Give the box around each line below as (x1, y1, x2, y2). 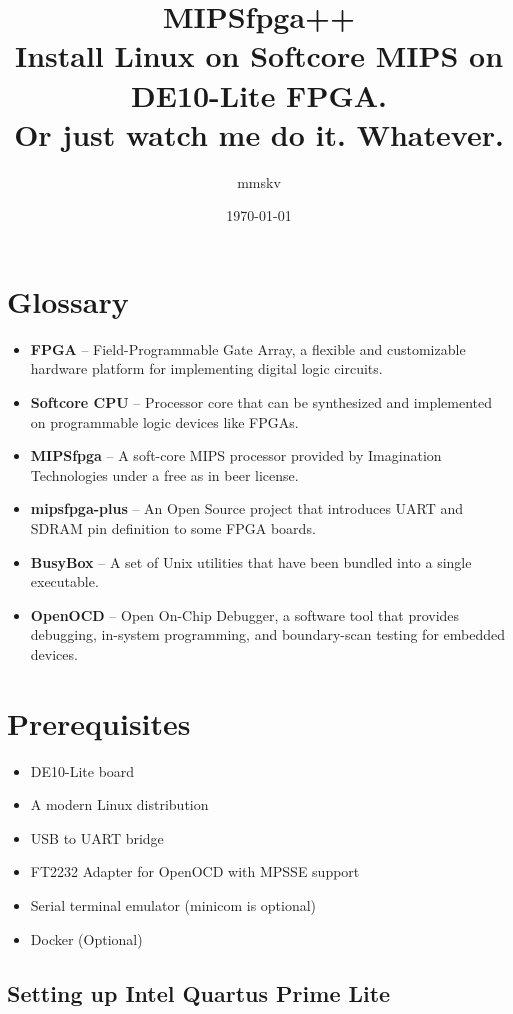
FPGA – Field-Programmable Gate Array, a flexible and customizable (30, 338, 466, 359)
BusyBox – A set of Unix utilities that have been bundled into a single (30, 551, 472, 572)
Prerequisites (7, 702, 191, 743)
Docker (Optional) (30, 928, 143, 949)
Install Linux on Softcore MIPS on (14, 35, 504, 76)
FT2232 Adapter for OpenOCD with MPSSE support (30, 861, 360, 882)
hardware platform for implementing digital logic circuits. (30, 358, 383, 379)
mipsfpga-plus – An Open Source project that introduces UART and (30, 498, 464, 519)
